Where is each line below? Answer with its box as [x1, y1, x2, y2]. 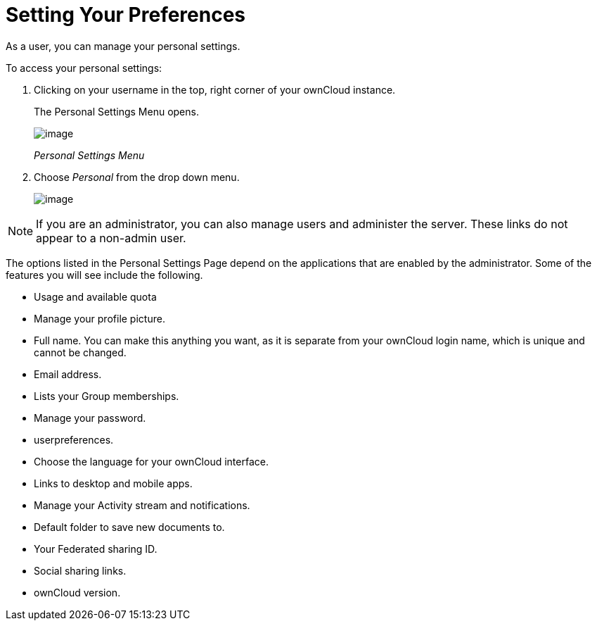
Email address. [34, 368, 102, 380]
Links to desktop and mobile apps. [34, 477, 193, 489]
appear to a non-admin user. [36, 230, 186, 245]
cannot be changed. [34, 346, 127, 358]
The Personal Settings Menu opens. [34, 105, 199, 118]
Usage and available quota [34, 290, 157, 303]
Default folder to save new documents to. [34, 520, 225, 533]
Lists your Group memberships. [34, 389, 179, 402]
